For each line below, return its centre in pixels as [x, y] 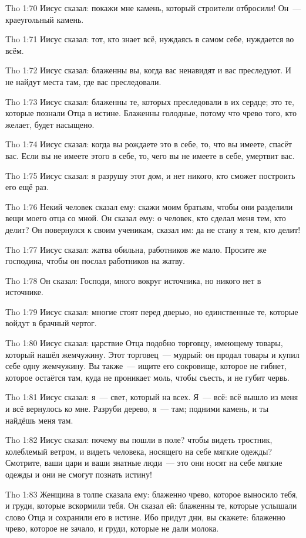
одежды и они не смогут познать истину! [79, 474]
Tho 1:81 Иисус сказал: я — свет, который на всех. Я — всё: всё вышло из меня [152, 397]
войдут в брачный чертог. [51, 323]
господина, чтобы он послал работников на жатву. [95, 261]
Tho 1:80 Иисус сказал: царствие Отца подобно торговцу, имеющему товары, [144, 343]
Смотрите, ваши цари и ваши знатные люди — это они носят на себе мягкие [144, 463]
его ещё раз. [27, 187]
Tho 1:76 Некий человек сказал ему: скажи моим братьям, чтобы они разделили [149, 206]
